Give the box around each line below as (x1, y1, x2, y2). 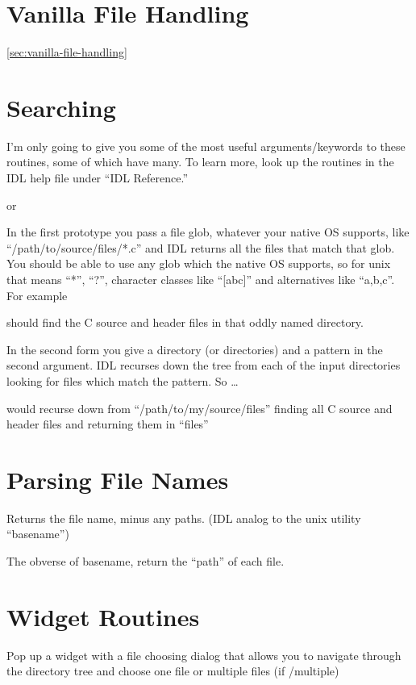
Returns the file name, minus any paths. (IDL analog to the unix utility (6, 509, 361, 526)
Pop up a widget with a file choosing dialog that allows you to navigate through (6, 646, 401, 663)
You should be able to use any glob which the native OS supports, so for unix (6, 255, 391, 272)
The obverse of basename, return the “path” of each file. (6, 553, 285, 570)
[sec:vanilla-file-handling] (6, 44, 127, 61)
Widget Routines (6, 599, 200, 633)
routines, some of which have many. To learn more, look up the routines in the (6, 153, 394, 170)
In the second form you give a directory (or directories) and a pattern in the (6, 340, 383, 357)
